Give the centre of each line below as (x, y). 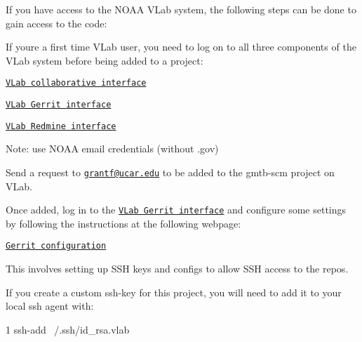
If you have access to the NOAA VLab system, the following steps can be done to (181, 9)
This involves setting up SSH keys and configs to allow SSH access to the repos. (177, 269)
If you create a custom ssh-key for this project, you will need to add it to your (174, 292)
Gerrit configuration (56, 246)
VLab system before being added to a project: (105, 60)
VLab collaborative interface (76, 83)
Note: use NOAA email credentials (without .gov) (112, 149)
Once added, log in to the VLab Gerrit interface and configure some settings (176, 210)
